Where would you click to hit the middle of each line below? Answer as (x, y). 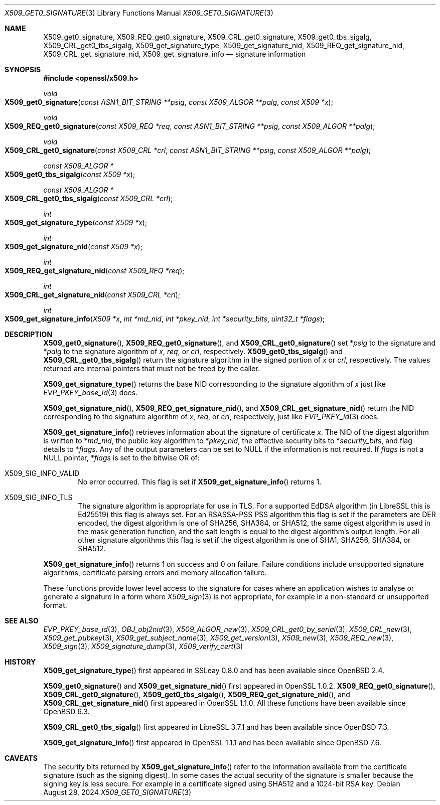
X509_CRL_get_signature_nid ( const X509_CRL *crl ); (93, 295)
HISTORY (20, 662)
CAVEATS (21, 758)
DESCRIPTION (29, 334)
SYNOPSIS (23, 69)
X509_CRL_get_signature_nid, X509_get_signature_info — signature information (175, 54)
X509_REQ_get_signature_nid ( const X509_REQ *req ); (95, 271)
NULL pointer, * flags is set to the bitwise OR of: (121, 458)
